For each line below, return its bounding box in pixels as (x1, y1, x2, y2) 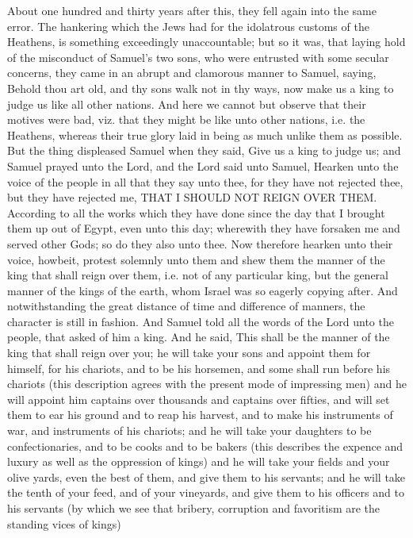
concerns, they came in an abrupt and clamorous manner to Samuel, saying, (7, 64, 377, 81)
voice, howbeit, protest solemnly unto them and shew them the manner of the (7, 251, 385, 267)
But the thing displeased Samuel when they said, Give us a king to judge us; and (7, 142, 401, 159)
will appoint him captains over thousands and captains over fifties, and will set (7, 390, 390, 407)
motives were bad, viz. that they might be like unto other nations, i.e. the (7, 111, 365, 128)
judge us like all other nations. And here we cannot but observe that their (7, 95, 366, 112)
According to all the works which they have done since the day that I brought (7, 204, 385, 221)
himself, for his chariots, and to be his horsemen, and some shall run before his (7, 359, 391, 376)
